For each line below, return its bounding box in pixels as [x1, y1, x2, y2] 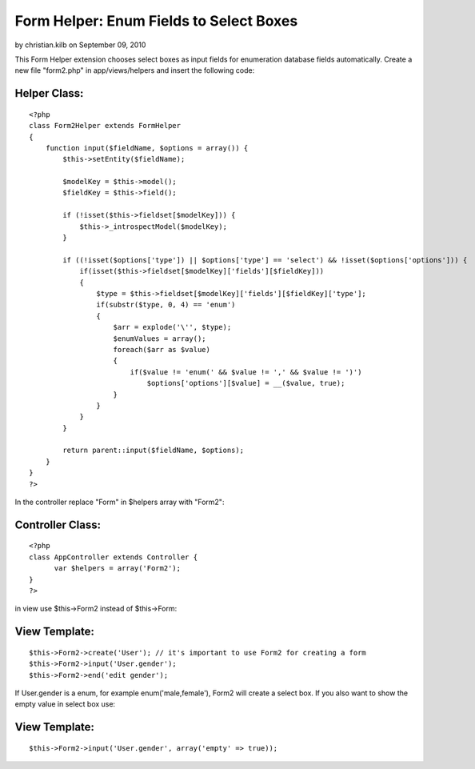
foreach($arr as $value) [113, 345, 211, 354]
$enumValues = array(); [113, 334, 207, 343]
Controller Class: [14, 518, 102, 531]
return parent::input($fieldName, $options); [62, 446, 244, 455]
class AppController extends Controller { [29, 552, 198, 562]
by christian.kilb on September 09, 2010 [14, 40, 146, 50]
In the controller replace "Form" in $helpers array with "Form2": [14, 497, 225, 507]
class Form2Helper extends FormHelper [29, 121, 182, 130]
